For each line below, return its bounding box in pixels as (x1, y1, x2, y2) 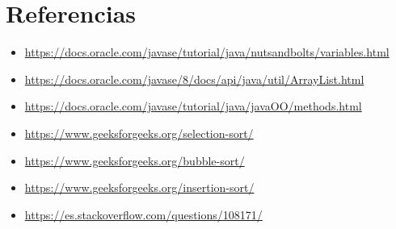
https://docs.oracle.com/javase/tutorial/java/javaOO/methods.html (24, 98, 362, 114)
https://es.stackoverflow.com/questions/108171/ (24, 206, 263, 223)
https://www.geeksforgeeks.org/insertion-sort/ (24, 179, 255, 196)
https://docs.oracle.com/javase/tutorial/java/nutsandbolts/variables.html (24, 44, 390, 60)
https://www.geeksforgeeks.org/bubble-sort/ (24, 152, 245, 169)
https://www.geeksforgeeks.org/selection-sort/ (24, 124, 254, 141)
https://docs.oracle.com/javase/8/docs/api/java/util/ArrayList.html (24, 70, 364, 87)
